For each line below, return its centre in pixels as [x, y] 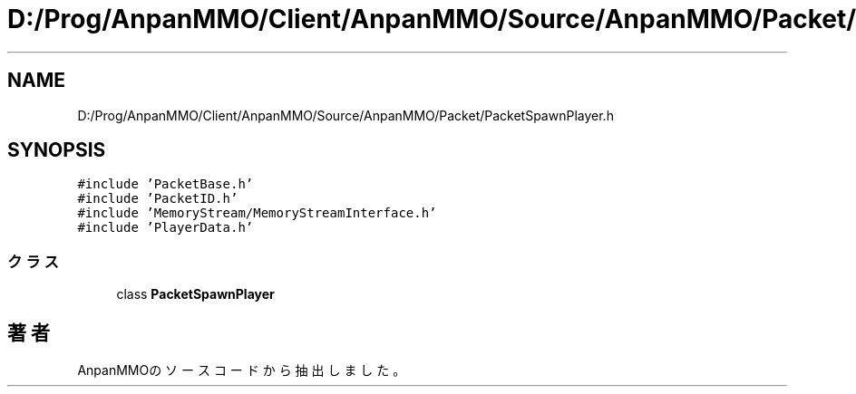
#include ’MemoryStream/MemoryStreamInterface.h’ [257, 213]
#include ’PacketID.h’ [158, 199]
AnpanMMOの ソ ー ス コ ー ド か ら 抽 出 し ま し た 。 [242, 370]
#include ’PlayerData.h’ [165, 228]
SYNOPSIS [57, 150]
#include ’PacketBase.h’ [165, 184]
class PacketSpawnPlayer [195, 294]
